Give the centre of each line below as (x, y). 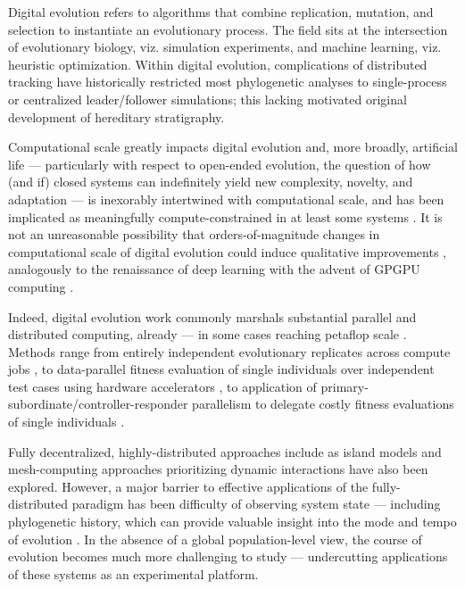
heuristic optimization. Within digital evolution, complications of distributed (218, 64)
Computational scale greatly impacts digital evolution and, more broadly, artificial (233, 147)
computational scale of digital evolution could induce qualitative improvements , (228, 251)
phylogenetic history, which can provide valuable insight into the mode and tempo (232, 522)
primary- (345, 386)
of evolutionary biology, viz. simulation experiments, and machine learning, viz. (225, 47)
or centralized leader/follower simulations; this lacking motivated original (208, 99)
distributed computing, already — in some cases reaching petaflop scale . (208, 334)
